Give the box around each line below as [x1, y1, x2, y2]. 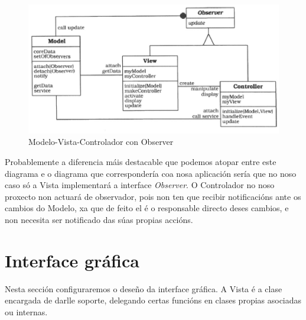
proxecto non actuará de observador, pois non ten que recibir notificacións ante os [5, 190, 301, 202]
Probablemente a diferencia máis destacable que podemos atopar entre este [5, 155, 276, 167]
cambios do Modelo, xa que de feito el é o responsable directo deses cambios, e [5, 202, 289, 214]
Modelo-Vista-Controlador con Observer [28, 135, 174, 148]
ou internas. [5, 305, 48, 318]
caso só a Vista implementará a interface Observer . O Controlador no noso [5, 179, 275, 191]
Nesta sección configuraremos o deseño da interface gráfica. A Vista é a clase [5, 282, 282, 295]
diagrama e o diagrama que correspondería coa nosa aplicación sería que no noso [5, 167, 297, 179]
